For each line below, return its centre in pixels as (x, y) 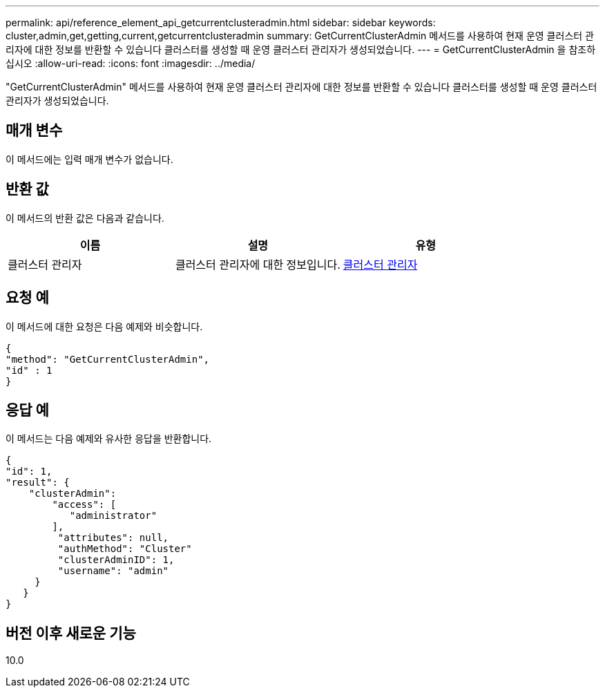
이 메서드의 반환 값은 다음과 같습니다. (85, 218)
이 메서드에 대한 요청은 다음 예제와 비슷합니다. (104, 326)
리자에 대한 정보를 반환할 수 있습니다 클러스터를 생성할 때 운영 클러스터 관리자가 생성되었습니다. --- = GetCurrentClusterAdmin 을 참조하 (301, 49)
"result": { (38, 483)
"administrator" (113, 516)
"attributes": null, (113, 538)
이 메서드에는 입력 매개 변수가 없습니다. (89, 159)
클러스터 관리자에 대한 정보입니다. (258, 264)
